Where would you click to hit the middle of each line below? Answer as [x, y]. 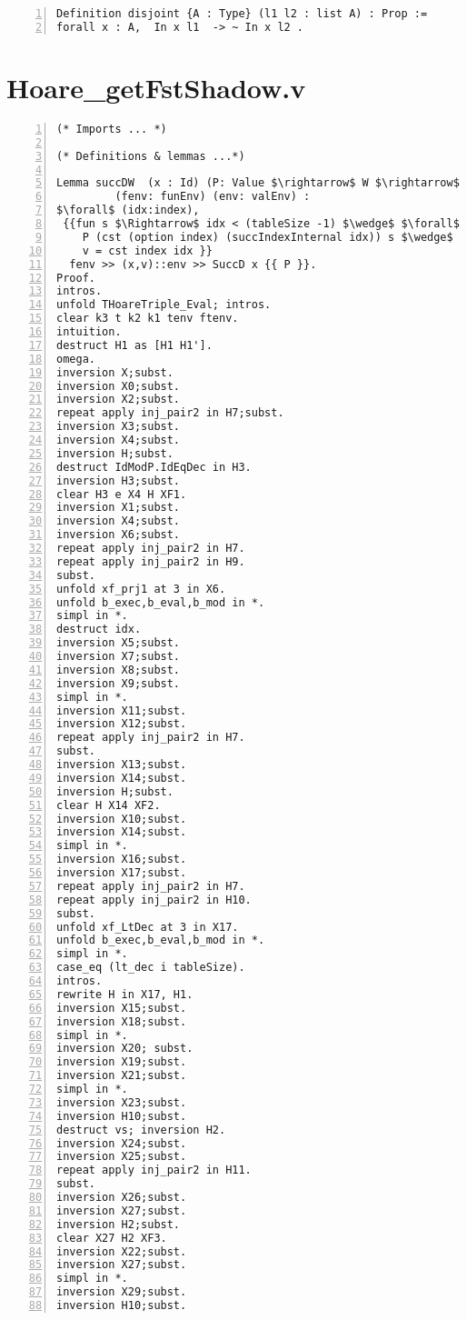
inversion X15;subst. [122, 1008]
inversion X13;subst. [122, 765]
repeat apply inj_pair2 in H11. [154, 1170]
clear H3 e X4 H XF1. [122, 494]
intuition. [89, 332]
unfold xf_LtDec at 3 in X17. [148, 927]
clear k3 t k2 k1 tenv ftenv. [148, 319]
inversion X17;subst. [122, 873]
